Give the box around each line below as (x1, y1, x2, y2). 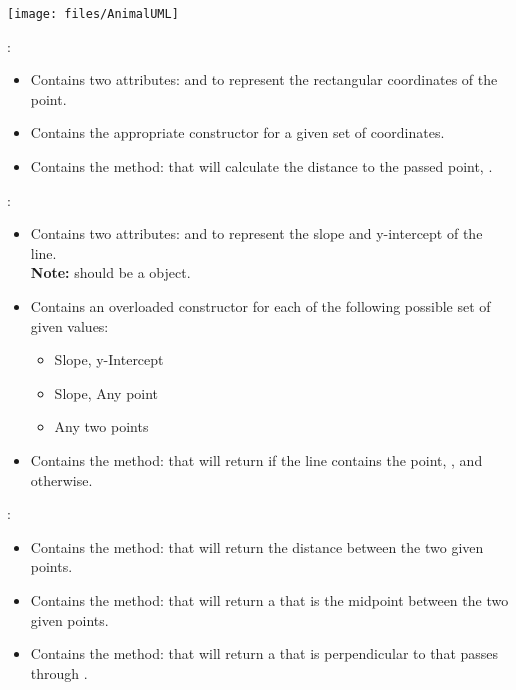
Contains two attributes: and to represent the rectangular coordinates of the (30, 69, 498, 90)
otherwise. (30, 469, 93, 490)
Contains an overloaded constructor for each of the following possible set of (30, 296, 491, 316)
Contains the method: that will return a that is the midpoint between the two (30, 589, 509, 610)
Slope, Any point (54, 382, 159, 403)
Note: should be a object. (30, 262, 191, 283)
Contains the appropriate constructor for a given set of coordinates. (30, 122, 445, 143)
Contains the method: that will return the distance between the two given (30, 536, 484, 557)
